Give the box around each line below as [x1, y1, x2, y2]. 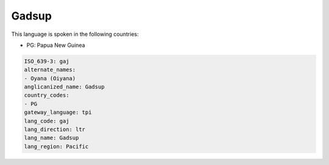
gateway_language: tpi [24, 109, 92, 116]
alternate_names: [24, 66, 76, 73]
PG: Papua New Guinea [26, 41, 85, 49]
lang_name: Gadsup [24, 135, 79, 141]
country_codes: [24, 92, 69, 99]
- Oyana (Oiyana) [24, 75, 76, 82]
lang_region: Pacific [24, 143, 89, 150]
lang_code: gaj [24, 118, 69, 124]
